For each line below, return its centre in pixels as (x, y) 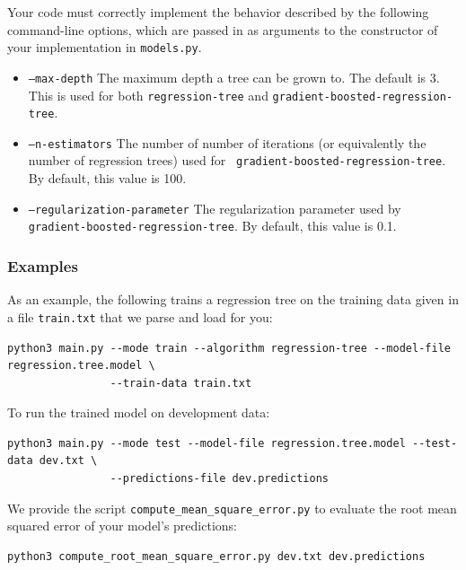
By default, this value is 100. (107, 178)
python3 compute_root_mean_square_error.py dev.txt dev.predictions (216, 556)
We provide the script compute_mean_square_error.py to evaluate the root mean (232, 508)
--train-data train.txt (181, 383)
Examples (43, 265)
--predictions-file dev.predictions (219, 479)
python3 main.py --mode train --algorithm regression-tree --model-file (229, 348)
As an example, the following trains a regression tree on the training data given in (233, 299)
